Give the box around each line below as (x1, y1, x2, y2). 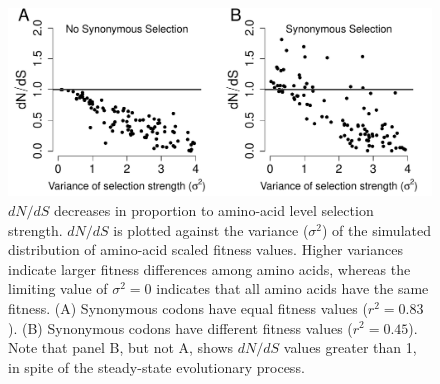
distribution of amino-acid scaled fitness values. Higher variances (8, 239, 403, 260)
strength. (8, 219, 63, 240)
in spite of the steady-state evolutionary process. (8, 356, 305, 377)
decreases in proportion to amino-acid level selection (54, 199, 374, 220)
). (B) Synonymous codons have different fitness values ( (8, 317, 353, 338)
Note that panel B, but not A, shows (8, 337, 234, 358)
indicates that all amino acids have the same (156, 278, 429, 299)
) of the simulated (322, 219, 431, 240)
